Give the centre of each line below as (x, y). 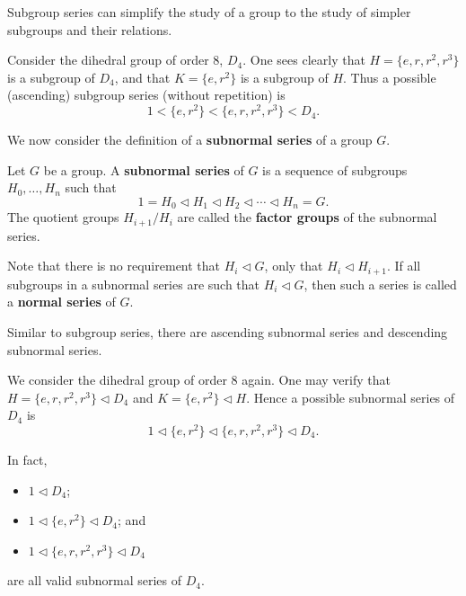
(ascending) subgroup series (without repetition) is (146, 95)
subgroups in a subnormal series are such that (134, 284)
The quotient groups (63, 217)
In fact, (27, 460)
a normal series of (62, 302)
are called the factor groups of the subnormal (307, 217)
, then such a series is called (380, 284)
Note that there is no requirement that (114, 266)
